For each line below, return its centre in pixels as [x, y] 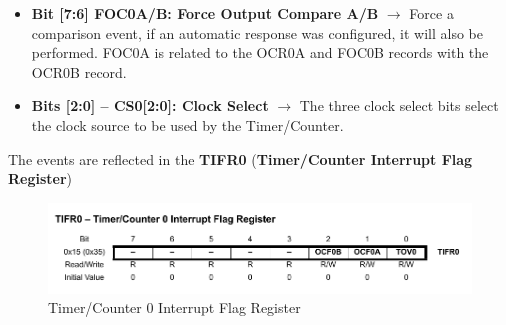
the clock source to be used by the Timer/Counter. [187, 124]
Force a [431, 13]
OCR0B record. [79, 71]
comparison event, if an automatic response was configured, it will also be [257, 32]
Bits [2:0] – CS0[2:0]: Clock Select [150, 105]
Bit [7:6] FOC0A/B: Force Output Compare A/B [205, 13]
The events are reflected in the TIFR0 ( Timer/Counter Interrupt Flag [240, 158]
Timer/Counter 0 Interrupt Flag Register [174, 307]
